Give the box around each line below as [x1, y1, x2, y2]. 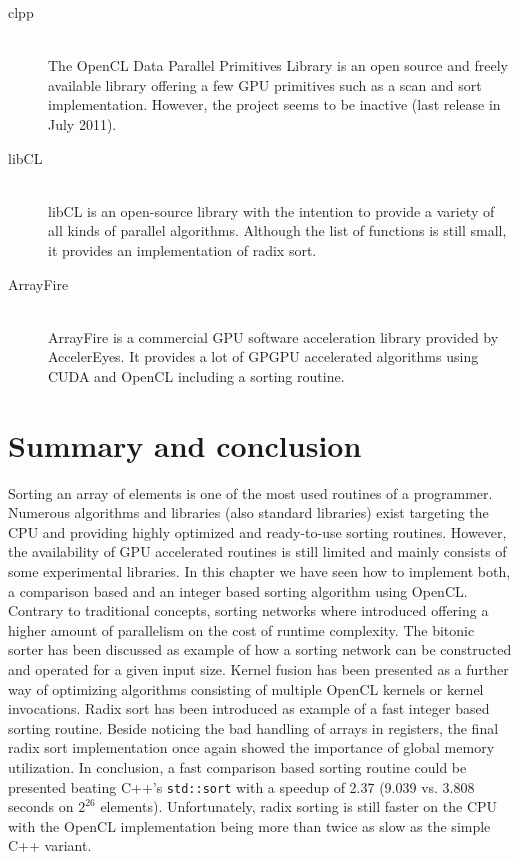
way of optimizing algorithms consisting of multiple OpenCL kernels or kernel [8, 678, 484, 699]
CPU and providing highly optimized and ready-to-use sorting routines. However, [8, 521, 507, 542]
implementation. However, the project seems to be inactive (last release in [48, 94, 501, 115]
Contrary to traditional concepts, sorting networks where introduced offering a [8, 600, 489, 621]
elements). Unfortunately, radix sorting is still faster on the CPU [100, 796, 498, 817]
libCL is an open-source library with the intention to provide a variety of [48, 200, 495, 221]
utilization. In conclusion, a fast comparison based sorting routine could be [8, 756, 467, 777]
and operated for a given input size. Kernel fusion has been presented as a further [8, 658, 509, 679]
